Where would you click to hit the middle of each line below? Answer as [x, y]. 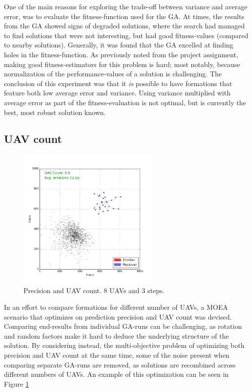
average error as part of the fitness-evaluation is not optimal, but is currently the [125, 102]
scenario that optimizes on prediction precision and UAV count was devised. [118, 316]
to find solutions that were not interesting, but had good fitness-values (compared [126, 35]
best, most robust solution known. [55, 112]
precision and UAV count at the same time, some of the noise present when [117, 355]
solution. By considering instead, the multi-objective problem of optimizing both [124, 345]
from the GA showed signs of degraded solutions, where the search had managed [125, 26]
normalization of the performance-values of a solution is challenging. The [113, 74]
